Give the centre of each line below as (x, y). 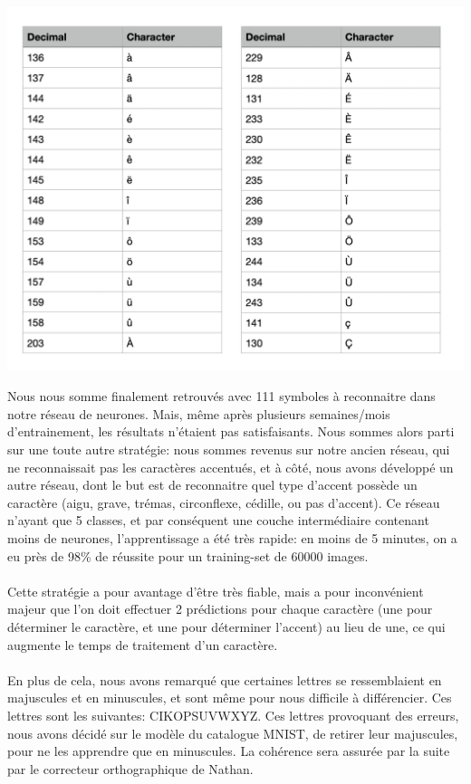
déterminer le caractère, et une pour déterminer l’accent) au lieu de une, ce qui (226, 626)
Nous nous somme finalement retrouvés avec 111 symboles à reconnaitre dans (221, 396)
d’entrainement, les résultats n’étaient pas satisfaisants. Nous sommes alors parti (231, 431)
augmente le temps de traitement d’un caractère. (143, 644)
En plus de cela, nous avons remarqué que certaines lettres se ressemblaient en (225, 679)
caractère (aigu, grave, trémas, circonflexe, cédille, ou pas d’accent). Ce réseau (224, 502)
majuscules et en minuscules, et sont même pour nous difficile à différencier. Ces (230, 698)
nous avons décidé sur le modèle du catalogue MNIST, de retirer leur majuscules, (233, 733)
